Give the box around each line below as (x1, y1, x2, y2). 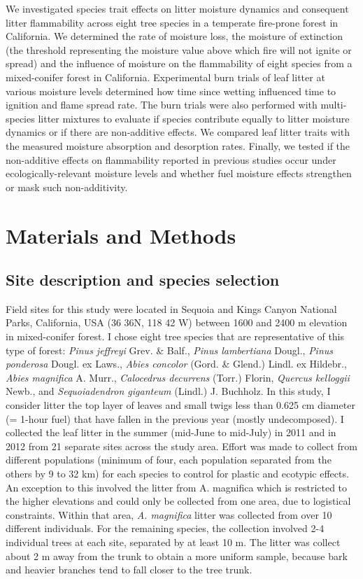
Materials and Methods (6, 221, 236, 249)
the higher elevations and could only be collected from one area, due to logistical (6, 494, 351, 508)
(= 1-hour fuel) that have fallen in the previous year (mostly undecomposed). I (6, 411, 344, 426)
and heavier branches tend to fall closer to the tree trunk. (6, 562, 252, 577)
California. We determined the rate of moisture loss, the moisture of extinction (6, 29, 343, 43)
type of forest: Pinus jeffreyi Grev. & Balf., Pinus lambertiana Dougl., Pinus (6, 342, 334, 357)
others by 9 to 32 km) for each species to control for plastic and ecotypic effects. (6, 466, 349, 481)
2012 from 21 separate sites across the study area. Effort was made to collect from (6, 438, 357, 453)
